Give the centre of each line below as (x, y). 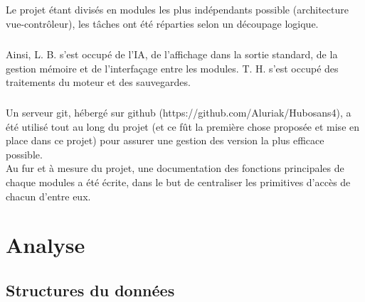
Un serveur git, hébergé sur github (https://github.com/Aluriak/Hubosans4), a (179, 113)
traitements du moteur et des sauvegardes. (98, 82)
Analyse (46, 245)
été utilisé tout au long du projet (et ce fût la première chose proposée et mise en (183, 126)
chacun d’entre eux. (48, 196)
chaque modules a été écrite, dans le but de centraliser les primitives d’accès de (178, 182)
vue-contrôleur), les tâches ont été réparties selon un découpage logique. (162, 23)
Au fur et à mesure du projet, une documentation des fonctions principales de (175, 168)
